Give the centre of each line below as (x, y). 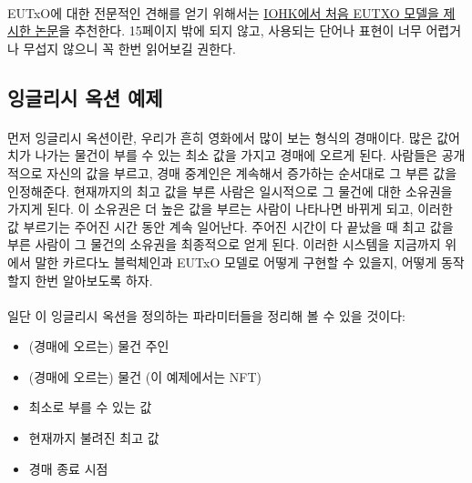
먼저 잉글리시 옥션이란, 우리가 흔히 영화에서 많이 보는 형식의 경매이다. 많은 (220, 137)
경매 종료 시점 (68, 468)
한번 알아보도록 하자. (94, 280)
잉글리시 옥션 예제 (85, 97)
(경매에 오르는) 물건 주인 (99, 346)
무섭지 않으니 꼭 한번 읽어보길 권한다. (129, 48)
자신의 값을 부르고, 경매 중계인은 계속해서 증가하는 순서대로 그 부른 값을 (252, 172)
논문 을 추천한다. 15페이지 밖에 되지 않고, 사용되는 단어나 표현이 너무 (228, 30)
